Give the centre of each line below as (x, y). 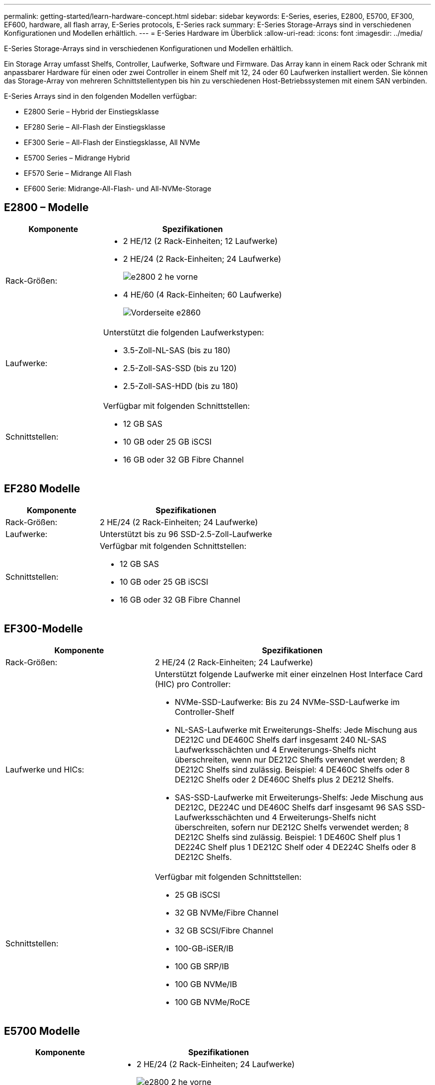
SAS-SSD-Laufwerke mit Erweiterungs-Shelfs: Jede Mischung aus (299, 797)
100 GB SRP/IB (202, 966)
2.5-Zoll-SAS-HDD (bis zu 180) (181, 386)
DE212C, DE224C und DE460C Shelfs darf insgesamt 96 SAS (289, 807)
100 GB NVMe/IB (206, 984)
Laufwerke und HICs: (45, 769)
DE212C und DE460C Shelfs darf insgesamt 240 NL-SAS (281, 739)
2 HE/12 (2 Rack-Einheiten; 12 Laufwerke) (200, 241)
